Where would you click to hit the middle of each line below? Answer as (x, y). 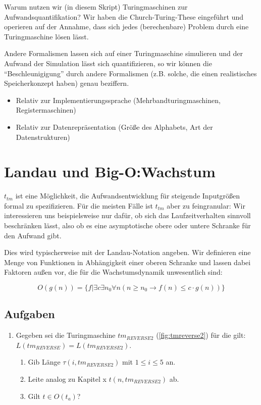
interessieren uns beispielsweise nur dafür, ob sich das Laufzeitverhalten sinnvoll (127, 215)
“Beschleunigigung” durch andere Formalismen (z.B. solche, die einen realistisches (130, 73)
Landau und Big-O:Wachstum (110, 171)
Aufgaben (30, 314)
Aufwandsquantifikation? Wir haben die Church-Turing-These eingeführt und (124, 16)
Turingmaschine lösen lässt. (46, 36)
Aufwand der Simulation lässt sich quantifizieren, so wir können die (108, 63)
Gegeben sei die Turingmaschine (66, 335)
